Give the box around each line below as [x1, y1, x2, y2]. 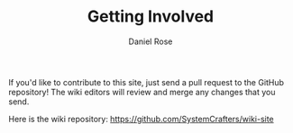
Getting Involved [87, 6, 214, 27]
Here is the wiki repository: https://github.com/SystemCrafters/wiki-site [8, 113, 274, 124]
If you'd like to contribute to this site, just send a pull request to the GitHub [8, 76, 285, 87]
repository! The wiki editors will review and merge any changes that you [8, 86, 276, 97]
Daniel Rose [128, 36, 173, 47]
